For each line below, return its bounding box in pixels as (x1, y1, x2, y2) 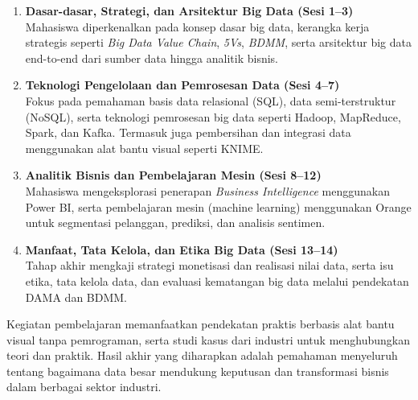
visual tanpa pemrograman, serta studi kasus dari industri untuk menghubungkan (6, 331, 411, 348)
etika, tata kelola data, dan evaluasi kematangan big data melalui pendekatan (25, 272, 409, 289)
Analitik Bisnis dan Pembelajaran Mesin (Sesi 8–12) (25, 167, 322, 184)
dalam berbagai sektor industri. (6, 378, 162, 395)
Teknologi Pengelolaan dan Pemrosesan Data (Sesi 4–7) (25, 76, 340, 93)
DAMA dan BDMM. (25, 288, 128, 305)
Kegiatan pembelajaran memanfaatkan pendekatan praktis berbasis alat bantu (6, 315, 395, 332)
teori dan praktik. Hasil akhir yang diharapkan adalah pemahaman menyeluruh (6, 347, 398, 364)
